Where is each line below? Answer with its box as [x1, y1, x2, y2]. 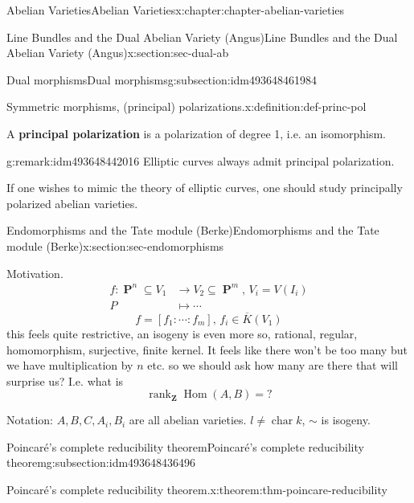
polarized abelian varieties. [6, 194, 138, 211]
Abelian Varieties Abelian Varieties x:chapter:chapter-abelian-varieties [6, 2, 345, 18]
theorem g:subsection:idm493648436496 [6, 454, 196, 471]
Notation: [6, 411, 53, 428]
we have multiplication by [6, 357, 133, 374]
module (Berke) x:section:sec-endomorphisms [6, 237, 224, 254]
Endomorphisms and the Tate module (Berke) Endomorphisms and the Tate [6, 222, 379, 239]
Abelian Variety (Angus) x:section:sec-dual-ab [6, 44, 229, 61]
